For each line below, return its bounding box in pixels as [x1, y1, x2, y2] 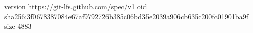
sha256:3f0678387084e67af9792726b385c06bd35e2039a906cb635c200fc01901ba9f [4, 11, 248, 21]
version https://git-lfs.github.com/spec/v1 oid [4, 1, 147, 11]
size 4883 [4, 21, 32, 31]
